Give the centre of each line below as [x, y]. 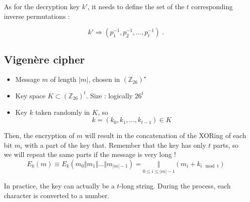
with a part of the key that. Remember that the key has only [115, 145]
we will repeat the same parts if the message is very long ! [90, 154]
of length [63, 79]
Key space [30, 95]
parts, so [226, 145]
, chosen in [104, 79]
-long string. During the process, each [175, 186]
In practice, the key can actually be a [59, 186]
